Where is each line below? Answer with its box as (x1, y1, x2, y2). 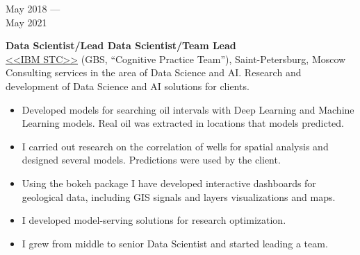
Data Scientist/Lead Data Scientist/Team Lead (6, 38, 236, 53)
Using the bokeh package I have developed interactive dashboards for (22, 175, 316, 190)
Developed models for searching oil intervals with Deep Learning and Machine (22, 102, 354, 116)
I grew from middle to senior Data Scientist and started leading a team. (22, 236, 328, 250)
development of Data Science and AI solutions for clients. (6, 78, 249, 93)
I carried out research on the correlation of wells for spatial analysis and (22, 139, 329, 153)
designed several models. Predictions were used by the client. (22, 152, 281, 167)
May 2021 (6, 15, 47, 29)
